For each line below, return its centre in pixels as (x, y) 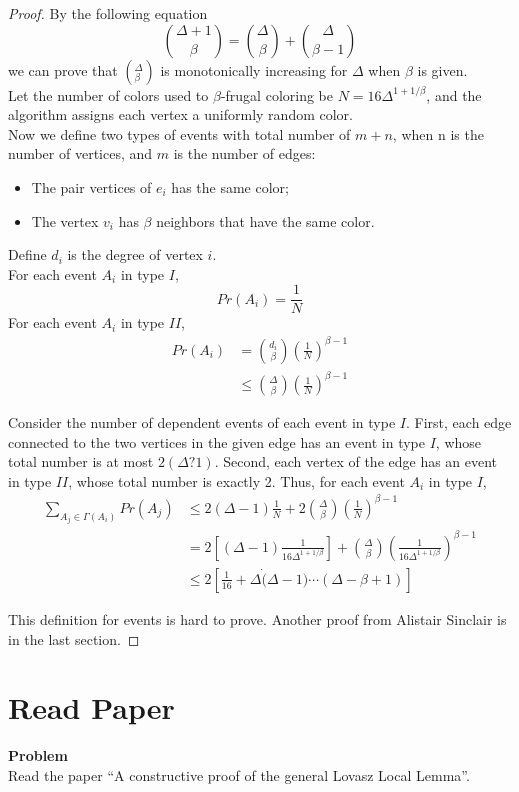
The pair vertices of (91, 186)
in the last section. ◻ (74, 638)
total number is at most (81, 461)
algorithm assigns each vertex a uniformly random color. (180, 114)
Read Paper (91, 707)
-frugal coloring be (277, 94)
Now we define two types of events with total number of (179, 133)
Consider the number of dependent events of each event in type (202, 422)
